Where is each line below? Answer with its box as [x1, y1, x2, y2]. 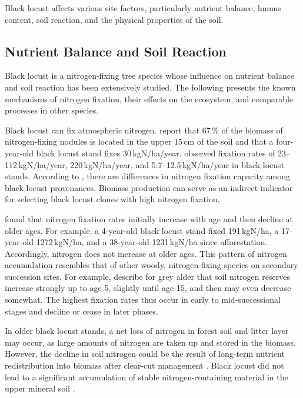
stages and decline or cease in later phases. [5, 305, 158, 317]
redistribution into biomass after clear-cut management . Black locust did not [5, 359, 284, 372]
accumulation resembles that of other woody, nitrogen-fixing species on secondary [5, 259, 298, 271]
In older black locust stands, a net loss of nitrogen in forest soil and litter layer [5, 325, 289, 337]
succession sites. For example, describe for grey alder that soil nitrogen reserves [5, 270, 290, 282]
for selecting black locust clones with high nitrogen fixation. [5, 193, 220, 205]
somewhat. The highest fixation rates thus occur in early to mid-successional [5, 293, 281, 306]
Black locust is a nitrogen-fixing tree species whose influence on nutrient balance [5, 69, 295, 82]
